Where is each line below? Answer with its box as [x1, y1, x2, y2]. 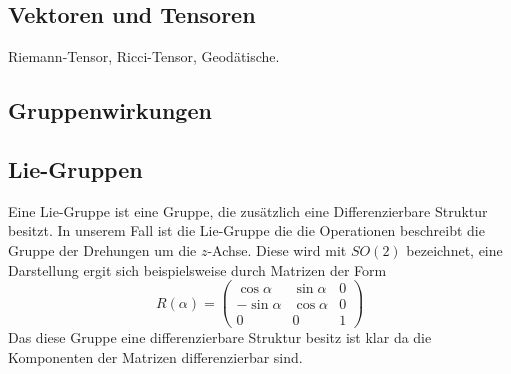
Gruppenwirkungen [8, 95, 212, 126]
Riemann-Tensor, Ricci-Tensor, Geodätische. [8, 46, 280, 67]
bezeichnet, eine [406, 239, 503, 260]
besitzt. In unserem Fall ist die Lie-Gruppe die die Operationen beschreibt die [8, 220, 485, 241]
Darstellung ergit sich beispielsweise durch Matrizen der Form [8, 259, 387, 280]
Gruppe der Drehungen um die [8, 239, 197, 260]
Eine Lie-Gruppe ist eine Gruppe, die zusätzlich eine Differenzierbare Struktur [8, 200, 488, 221]
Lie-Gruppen [8, 153, 143, 184]
